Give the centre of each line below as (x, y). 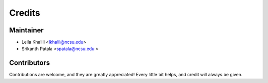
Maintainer (27, 30)
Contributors (30, 63)
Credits (25, 13)
